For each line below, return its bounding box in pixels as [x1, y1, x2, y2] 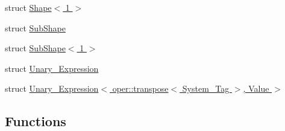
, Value [243, 82, 269, 95]
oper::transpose [112, 82, 169, 95]
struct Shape [5, 1, 52, 13]
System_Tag [182, 82, 230, 95]
